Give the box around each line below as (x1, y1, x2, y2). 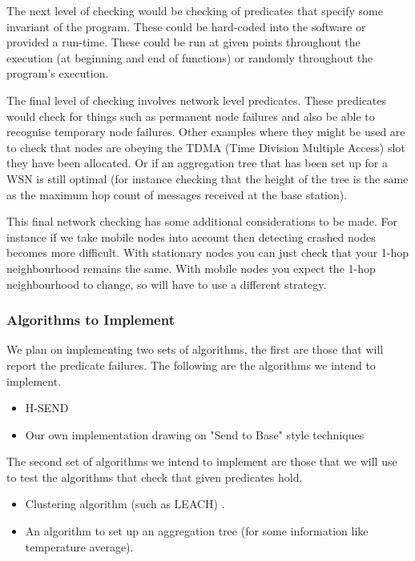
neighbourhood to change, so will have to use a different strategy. (6, 275, 327, 292)
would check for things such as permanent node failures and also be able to (6, 107, 375, 124)
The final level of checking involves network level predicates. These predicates (6, 91, 387, 108)
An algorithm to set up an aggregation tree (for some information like (25, 523, 369, 539)
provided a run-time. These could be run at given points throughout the (6, 34, 361, 50)
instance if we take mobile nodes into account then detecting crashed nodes (6, 228, 376, 245)
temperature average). (25, 538, 134, 555)
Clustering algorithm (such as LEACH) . (25, 495, 225, 512)
